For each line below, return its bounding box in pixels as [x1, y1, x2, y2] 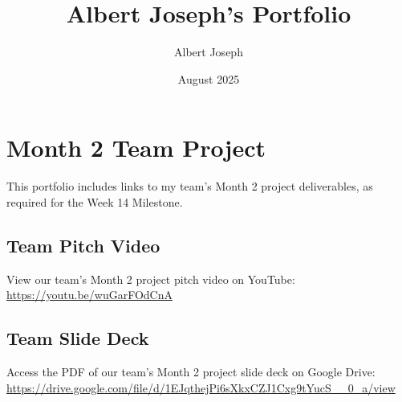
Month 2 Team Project [6, 131, 266, 164]
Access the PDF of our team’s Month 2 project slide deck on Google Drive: [6, 363, 376, 380]
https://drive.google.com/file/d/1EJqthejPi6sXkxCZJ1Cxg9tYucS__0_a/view [6, 379, 396, 396]
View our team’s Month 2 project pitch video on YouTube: [6, 270, 295, 287]
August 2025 [177, 70, 240, 87]
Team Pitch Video [6, 232, 160, 257]
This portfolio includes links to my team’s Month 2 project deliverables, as [6, 178, 373, 195]
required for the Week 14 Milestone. [6, 193, 183, 210]
